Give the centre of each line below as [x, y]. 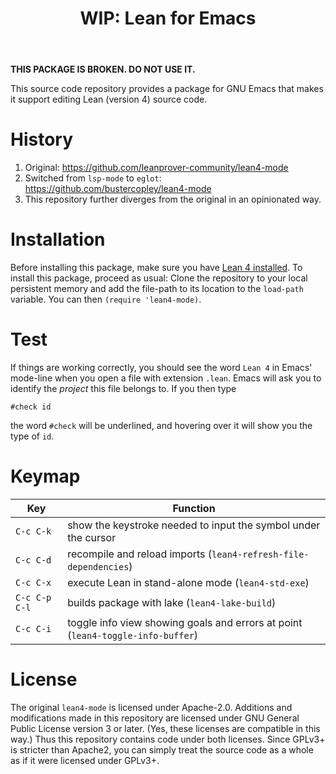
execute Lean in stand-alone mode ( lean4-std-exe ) [188, 582]
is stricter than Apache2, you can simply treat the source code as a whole [162, 749]
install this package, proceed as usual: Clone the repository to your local [159, 278]
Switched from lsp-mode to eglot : [93, 178]
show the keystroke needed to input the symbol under [194, 525]
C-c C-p [33, 597]
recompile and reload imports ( [140, 554]
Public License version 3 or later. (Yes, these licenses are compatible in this [165, 728]
